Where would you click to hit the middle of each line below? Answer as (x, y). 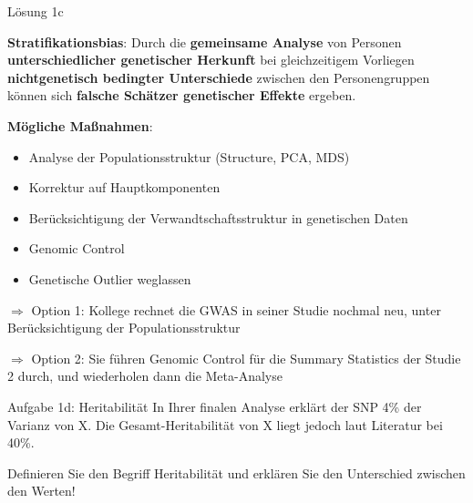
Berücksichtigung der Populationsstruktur (124, 328)
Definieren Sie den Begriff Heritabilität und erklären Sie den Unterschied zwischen (236, 472)
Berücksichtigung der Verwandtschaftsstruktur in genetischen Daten (218, 217)
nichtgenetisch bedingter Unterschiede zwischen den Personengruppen (219, 77)
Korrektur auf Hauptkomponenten (124, 187)
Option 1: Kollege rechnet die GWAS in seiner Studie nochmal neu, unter (236, 309)
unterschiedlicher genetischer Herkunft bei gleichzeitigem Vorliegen (211, 60)
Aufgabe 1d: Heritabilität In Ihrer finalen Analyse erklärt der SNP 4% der (215, 406)
